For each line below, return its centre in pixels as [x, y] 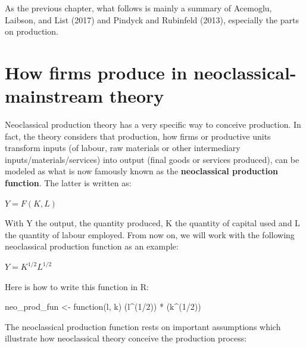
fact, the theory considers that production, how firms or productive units [138, 136]
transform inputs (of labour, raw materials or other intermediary [123, 148]
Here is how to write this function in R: [77, 286]
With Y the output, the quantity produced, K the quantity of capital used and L [152, 223]
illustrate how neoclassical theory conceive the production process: [126, 338]
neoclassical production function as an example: [92, 246]
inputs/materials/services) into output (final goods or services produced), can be [152, 159]
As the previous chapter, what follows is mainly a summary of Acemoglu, [138, 8]
